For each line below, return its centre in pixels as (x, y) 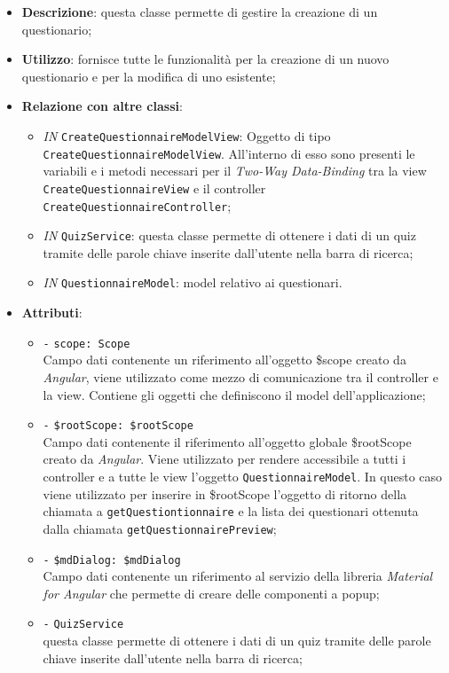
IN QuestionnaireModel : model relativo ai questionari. (193, 282)
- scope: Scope (87, 344)
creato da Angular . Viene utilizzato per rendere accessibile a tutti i (224, 459)
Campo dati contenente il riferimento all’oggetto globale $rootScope (227, 441)
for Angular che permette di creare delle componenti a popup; (211, 593)
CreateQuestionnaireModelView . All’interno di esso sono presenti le (229, 153)
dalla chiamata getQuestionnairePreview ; (160, 528)
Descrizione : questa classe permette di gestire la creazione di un (200, 12)
